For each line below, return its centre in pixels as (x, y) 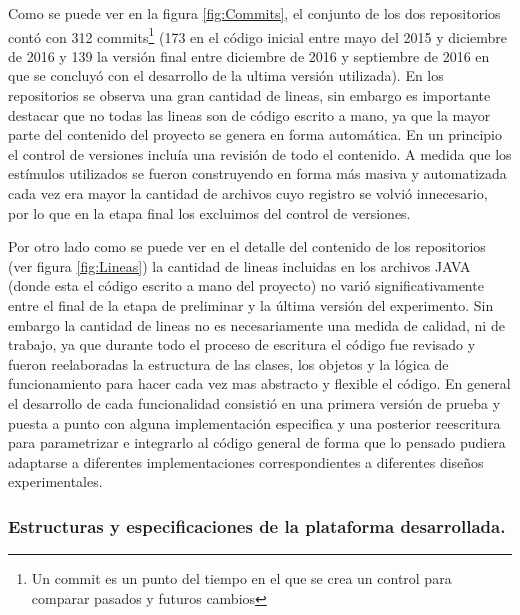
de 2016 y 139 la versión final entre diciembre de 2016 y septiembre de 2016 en (249, 55)
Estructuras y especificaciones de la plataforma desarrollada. (257, 525)
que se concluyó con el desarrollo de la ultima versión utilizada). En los (226, 75)
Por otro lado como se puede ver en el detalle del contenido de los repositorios (247, 246)
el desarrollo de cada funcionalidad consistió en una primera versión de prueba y (254, 402)
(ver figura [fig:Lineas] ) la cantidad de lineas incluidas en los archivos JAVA (239, 265)
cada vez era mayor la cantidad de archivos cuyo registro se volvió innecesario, (248, 193)
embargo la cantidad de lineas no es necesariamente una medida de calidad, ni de (256, 324)
